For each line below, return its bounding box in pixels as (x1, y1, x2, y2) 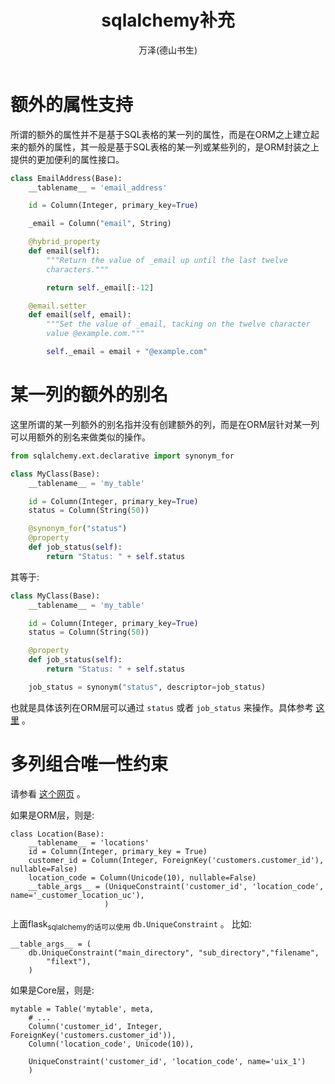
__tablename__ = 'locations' (28, 837, 150, 848)
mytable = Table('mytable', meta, (10, 1004, 155, 1015)
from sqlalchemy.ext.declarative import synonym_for (10, 451, 235, 461)
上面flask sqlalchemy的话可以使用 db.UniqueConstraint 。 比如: (10, 917, 252, 932)
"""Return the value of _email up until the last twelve (46, 255, 288, 265)
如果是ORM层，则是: (10, 809, 95, 821)
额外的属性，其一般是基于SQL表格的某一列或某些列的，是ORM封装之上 (27, 141, 320, 153)
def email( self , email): (28, 310, 132, 320)
